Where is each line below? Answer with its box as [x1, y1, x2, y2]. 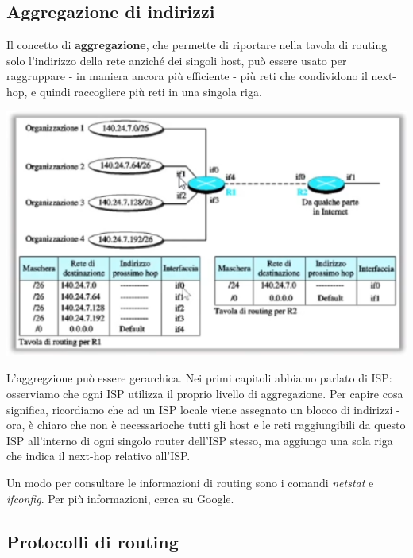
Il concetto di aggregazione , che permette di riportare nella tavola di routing [6, 37, 388, 53]
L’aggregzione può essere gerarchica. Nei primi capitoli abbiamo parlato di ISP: [6, 370, 392, 386]
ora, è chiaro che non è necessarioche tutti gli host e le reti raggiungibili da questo [6, 417, 406, 433]
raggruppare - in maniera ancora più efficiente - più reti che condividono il [6, 68, 368, 84]
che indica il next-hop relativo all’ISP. [6, 448, 191, 464]
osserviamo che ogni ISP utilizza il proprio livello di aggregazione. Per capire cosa [6, 385, 403, 401]
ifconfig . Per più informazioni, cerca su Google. [6, 490, 234, 506]
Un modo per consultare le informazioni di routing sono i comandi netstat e [6, 474, 374, 490]
